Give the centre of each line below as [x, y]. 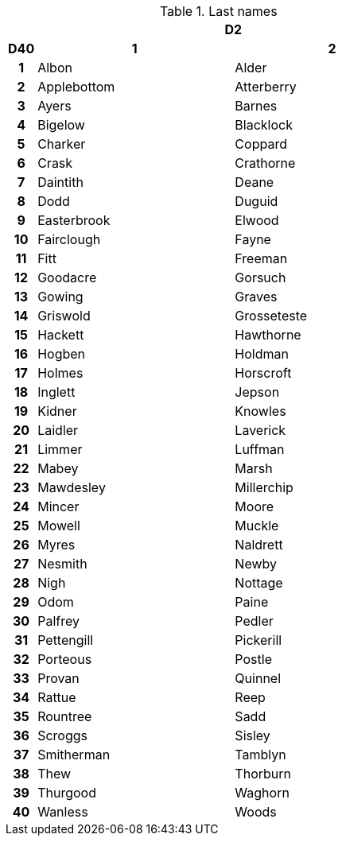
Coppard [261, 144]
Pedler [254, 621]
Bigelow [61, 125]
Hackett [61, 335]
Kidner [57, 411]
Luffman [260, 449]
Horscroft [263, 373]
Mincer [58, 506]
